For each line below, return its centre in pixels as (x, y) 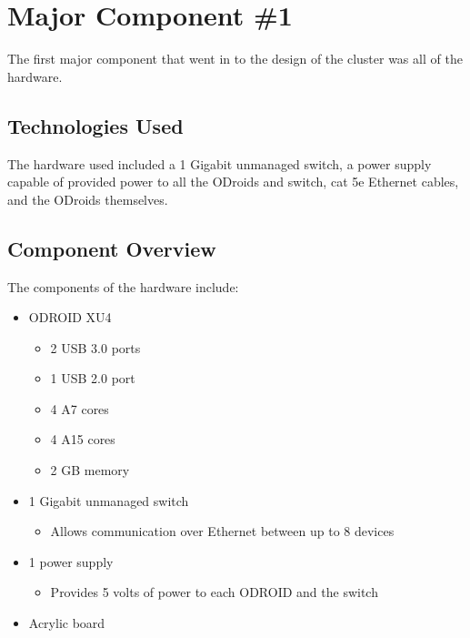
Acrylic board (67, 623)
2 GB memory (90, 470)
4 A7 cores (80, 408)
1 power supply (71, 561)
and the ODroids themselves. (88, 199)
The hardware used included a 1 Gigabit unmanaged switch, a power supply (220, 163)
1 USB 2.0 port (93, 378)
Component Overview (112, 248)
